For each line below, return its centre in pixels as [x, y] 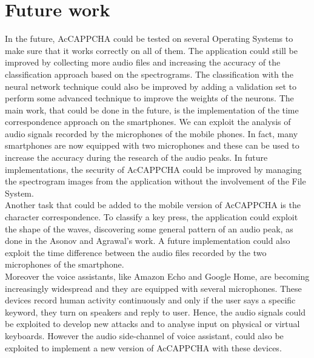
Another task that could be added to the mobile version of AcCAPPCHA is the [153, 205]
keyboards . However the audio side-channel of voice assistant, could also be [144, 335]
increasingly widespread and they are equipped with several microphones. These [153, 288]
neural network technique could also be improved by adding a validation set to [151, 86]
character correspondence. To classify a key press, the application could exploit [152, 217]
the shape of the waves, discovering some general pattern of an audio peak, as [149, 228]
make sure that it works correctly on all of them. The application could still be [151, 50]
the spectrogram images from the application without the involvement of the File [155, 181]
